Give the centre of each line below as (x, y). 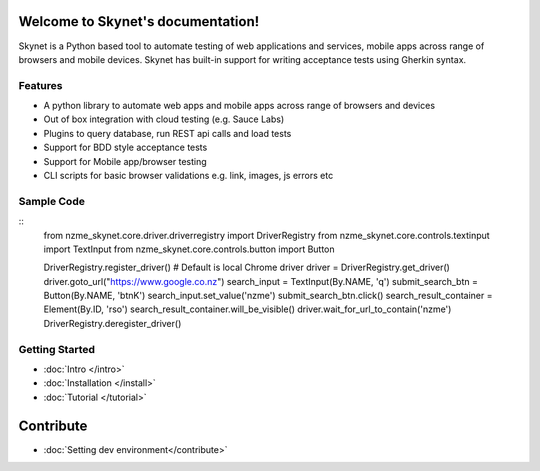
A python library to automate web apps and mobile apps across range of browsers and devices (239, 106)
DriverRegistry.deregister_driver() (112, 323)
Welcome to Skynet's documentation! (139, 21)
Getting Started (56, 349)
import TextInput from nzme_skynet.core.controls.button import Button (189, 249)
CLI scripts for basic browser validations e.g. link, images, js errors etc (188, 175)
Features (40, 85)
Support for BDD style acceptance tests (125, 147)
